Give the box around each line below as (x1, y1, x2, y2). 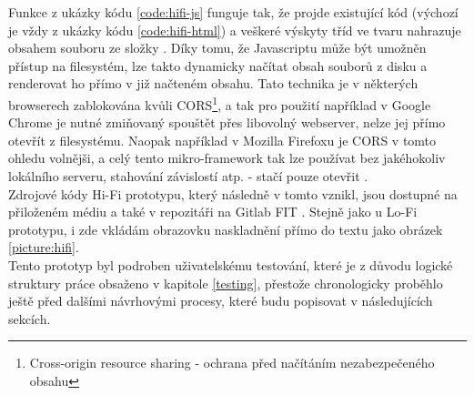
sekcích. (8, 309, 51, 328)
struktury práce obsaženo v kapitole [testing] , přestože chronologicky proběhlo (8, 273, 443, 292)
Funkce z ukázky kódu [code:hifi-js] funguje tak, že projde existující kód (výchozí (8, 3, 459, 21)
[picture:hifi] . (8, 238, 79, 257)
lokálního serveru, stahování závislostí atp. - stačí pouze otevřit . (8, 167, 368, 185)
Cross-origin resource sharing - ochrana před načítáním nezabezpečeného (29, 353, 435, 372)
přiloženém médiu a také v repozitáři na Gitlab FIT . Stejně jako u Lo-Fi (8, 202, 418, 221)
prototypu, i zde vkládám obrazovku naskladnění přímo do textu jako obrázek (8, 219, 443, 238)
